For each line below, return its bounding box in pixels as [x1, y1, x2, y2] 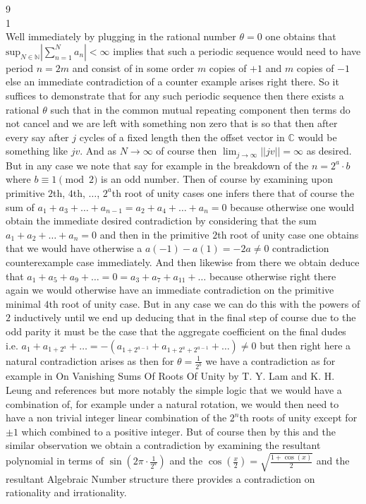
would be [298, 129, 337, 144]
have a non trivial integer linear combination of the [6, 410, 227, 425]
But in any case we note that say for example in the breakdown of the [6, 157, 309, 172]
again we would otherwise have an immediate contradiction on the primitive [6, 282, 334, 297]
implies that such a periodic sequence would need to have [113, 43, 361, 58]
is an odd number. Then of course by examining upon [101, 172, 333, 186]
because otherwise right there [209, 268, 336, 283]
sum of [6, 199, 35, 214]
